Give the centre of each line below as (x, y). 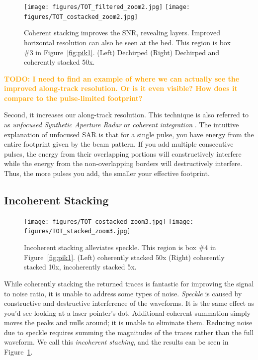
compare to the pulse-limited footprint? (73, 98)
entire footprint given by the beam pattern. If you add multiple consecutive (119, 144)
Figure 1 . (18, 352)
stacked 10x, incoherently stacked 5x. (80, 267)
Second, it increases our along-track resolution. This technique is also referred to (126, 115)
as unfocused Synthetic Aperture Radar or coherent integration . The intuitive (122, 125)
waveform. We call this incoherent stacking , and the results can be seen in (116, 342)
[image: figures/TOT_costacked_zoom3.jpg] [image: (109, 222)
